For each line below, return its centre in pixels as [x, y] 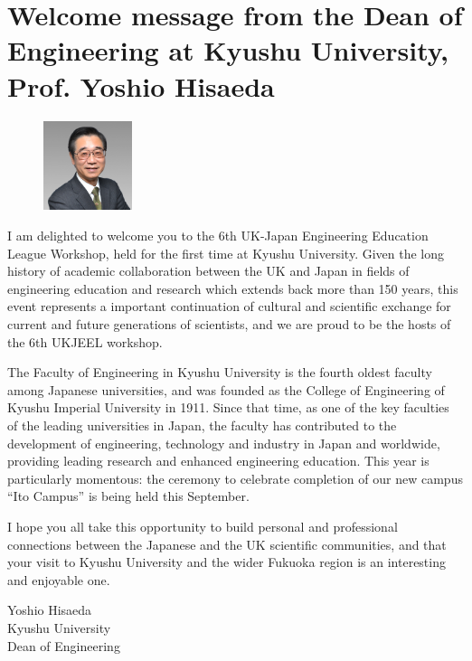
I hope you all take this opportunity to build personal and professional [203, 526]
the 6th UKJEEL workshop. [85, 341]
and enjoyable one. [59, 579]
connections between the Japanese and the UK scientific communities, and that [227, 544]
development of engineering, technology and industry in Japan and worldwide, [224, 443]
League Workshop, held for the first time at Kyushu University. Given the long [226, 253]
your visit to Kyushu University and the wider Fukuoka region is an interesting [227, 562]
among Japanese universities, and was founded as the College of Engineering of [226, 389]
